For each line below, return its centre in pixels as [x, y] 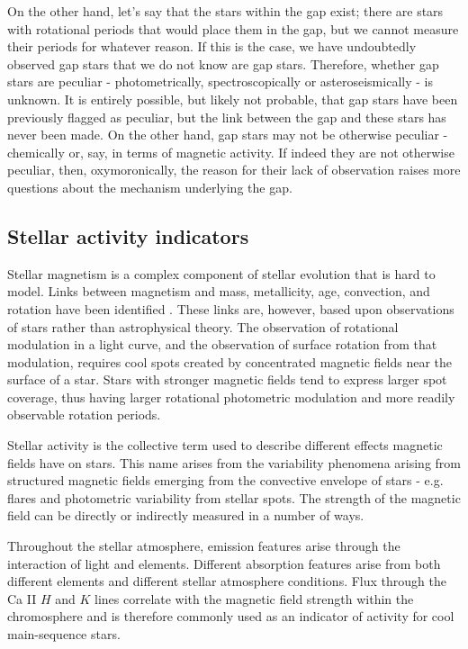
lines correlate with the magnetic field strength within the [254, 598]
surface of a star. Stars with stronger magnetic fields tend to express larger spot [227, 379]
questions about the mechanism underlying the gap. [150, 187]
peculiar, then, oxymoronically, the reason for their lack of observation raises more [234, 170]
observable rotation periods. [84, 415]
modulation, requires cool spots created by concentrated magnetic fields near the [229, 361]
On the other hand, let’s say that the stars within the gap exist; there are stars [225, 11]
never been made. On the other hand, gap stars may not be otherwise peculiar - [228, 135]
